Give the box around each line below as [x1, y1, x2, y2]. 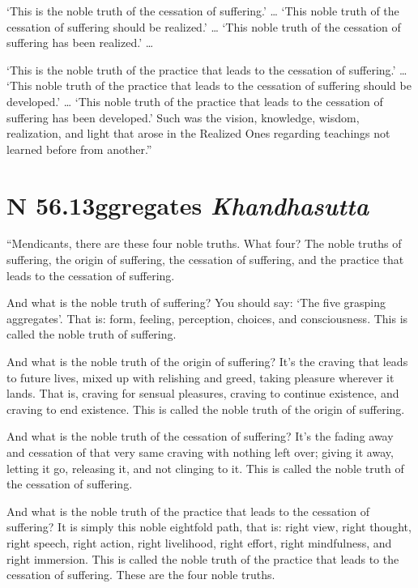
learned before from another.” [6, 140, 152, 157]
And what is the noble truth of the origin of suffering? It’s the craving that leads [6, 353, 408, 370]
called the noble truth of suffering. [6, 326, 177, 343]
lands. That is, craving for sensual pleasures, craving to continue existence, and [6, 385, 399, 402]
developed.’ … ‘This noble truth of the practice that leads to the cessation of [6, 92, 383, 109]
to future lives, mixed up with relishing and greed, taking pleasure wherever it [6, 369, 395, 386]
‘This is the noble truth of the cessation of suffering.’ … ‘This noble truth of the [6, 2, 399, 19]
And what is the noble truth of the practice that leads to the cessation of [6, 502, 369, 519]
